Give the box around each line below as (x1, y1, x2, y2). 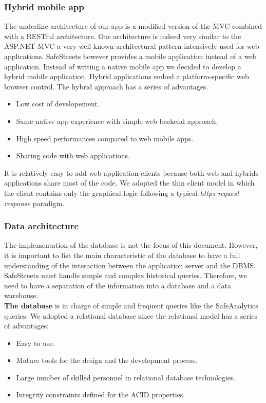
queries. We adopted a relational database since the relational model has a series (4, 310, 257, 321)
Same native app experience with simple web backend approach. (16, 115, 218, 126)
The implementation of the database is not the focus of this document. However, (4, 240, 258, 250)
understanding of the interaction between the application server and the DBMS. (4, 260, 256, 270)
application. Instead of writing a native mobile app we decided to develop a (4, 61, 241, 71)
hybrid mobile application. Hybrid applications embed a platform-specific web (4, 71, 249, 82)
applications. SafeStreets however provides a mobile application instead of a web (4, 51, 257, 61)
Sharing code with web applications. (16, 150, 130, 161)
